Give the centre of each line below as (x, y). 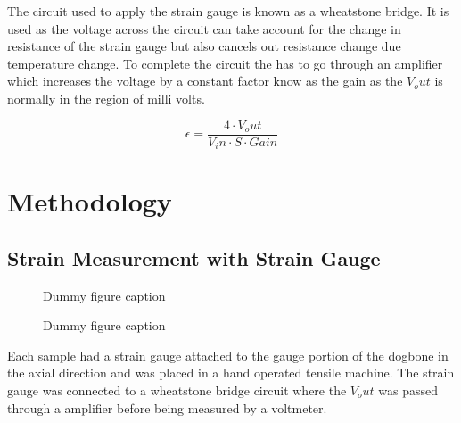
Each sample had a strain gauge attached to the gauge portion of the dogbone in (228, 355)
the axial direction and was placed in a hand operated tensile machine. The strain (231, 373)
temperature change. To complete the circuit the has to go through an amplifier (225, 63)
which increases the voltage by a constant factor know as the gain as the (205, 81)
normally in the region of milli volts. (106, 98)
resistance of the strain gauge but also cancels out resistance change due (204, 46)
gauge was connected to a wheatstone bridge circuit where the (177, 390)
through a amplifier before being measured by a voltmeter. (167, 407)
